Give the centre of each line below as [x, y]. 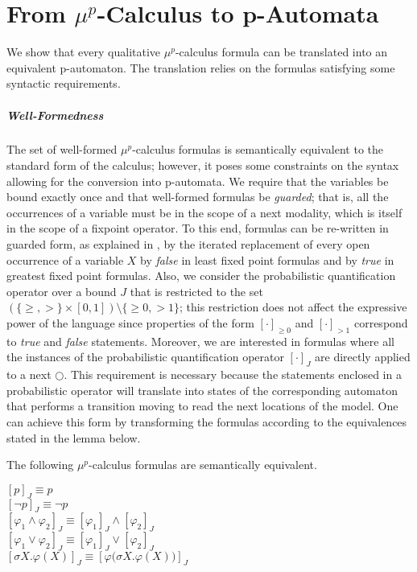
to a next [29, 374]
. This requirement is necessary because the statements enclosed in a [233, 374]
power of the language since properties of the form [130, 323]
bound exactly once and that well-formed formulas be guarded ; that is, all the [198, 197]
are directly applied [363, 357]
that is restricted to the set [196, 291]
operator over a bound [62, 291]
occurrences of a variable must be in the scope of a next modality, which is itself [204, 212]
